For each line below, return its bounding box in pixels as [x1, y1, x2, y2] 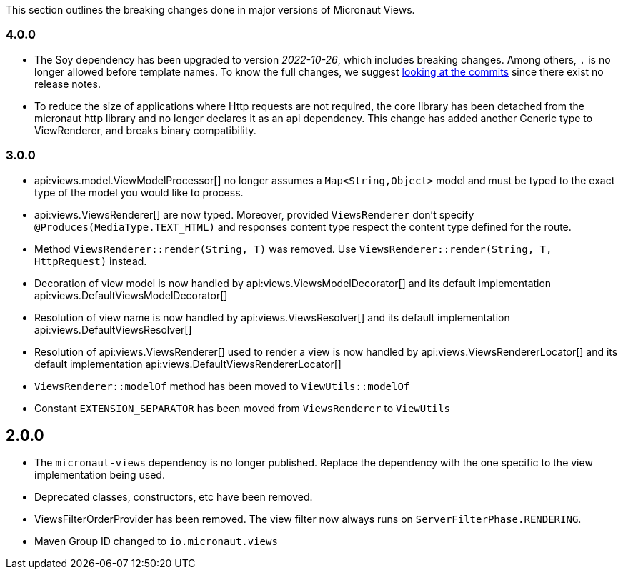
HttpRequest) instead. [34, 254, 147, 267]
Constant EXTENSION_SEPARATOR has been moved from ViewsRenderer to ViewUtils [34, 401, 450, 414]
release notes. [34, 77, 101, 90]
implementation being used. [34, 469, 165, 481]
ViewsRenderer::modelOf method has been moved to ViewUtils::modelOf [34, 379, 410, 392]
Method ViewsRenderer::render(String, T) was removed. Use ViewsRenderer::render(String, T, [34, 242, 552, 255]
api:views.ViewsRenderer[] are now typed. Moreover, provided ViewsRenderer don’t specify [34, 208, 474, 221]
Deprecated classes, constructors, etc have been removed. [34, 491, 313, 504]
